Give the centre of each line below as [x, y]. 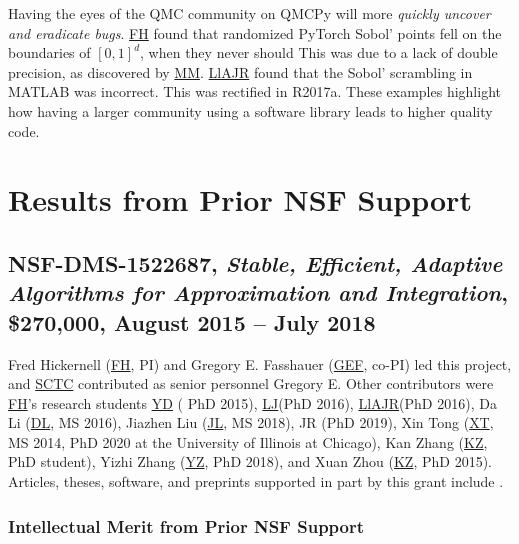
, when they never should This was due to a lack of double [319, 52]
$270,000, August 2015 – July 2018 [192, 321]
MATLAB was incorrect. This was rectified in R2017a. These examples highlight [254, 91]
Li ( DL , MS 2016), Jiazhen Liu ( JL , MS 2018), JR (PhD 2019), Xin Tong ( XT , [251, 422]
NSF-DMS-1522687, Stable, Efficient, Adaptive [255, 262]
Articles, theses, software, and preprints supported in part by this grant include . [256, 481]
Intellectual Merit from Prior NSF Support [186, 525]
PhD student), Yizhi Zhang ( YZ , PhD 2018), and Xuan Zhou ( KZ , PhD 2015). [250, 461]
